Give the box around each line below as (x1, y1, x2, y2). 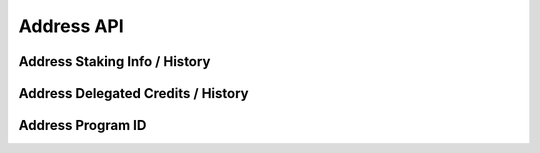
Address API (18, 15, 124, 37)
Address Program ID (18, 117, 147, 134)
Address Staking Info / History (18, 53, 211, 70)
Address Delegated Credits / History (18, 85, 249, 102)
